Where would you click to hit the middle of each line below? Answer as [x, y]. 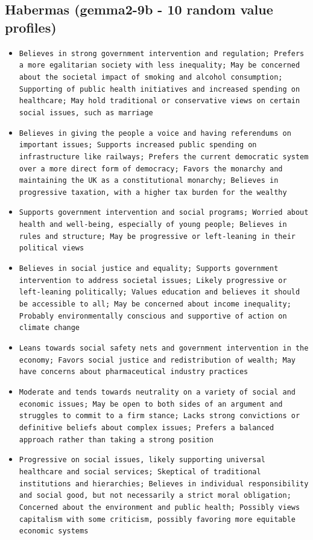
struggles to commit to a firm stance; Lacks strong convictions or [160, 416]
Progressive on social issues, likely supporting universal [142, 460]
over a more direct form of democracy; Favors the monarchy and [151, 169]
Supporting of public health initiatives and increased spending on [160, 89]
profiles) [31, 27]
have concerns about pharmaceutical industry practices [134, 372]
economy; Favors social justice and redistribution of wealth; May [157, 360]
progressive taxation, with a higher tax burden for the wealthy [153, 192]
